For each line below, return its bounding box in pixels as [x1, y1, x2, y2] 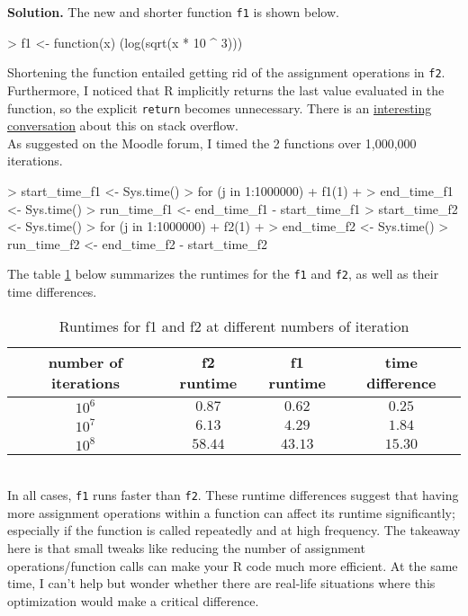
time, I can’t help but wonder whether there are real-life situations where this [7, 574, 436, 593]
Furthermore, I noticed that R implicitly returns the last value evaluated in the [7, 80, 445, 99]
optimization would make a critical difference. [7, 591, 259, 610]
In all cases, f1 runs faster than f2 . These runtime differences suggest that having [7, 486, 459, 504]
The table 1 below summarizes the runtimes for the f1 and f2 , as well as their [7, 264, 439, 283]
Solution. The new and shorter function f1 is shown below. [7, 3, 339, 21]
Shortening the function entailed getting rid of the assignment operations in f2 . [7, 63, 445, 82]
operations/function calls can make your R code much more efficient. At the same [7, 556, 458, 575]
